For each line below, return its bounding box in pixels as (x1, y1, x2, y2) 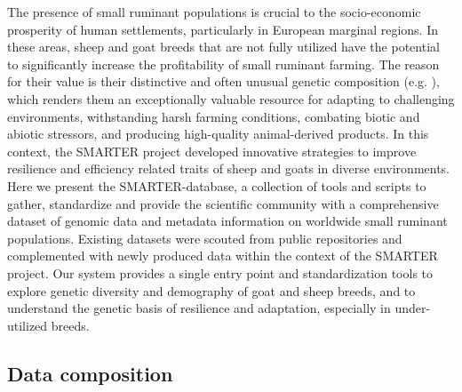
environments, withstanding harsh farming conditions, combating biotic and (7, 107, 420, 125)
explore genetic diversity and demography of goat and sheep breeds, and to (7, 281, 416, 300)
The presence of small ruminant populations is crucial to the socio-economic (7, 3, 421, 20)
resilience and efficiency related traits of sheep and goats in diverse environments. (7, 159, 450, 178)
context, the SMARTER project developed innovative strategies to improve (7, 141, 417, 160)
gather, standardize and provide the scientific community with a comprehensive (7, 194, 439, 212)
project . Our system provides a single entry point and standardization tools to (7, 263, 434, 282)
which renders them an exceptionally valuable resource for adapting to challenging (7, 89, 455, 108)
